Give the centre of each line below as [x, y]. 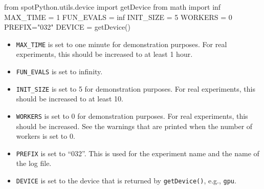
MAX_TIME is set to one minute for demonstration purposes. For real [122, 44]
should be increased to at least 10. [70, 99]
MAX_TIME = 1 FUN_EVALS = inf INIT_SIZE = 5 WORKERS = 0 [118, 17]
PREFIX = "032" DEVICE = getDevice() [67, 27]
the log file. [34, 163]
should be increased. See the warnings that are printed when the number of [134, 126]
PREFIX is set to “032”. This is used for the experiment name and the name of [138, 153]
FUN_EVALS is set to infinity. [59, 71]
